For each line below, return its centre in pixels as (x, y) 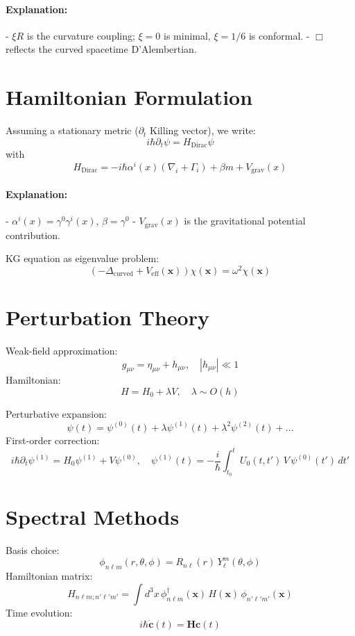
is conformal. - (279, 35)
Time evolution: (39, 612)
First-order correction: (53, 440)
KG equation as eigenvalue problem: (83, 258)
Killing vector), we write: (203, 130)
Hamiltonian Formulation (129, 97)
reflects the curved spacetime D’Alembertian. (101, 49)
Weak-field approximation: (62, 350)
